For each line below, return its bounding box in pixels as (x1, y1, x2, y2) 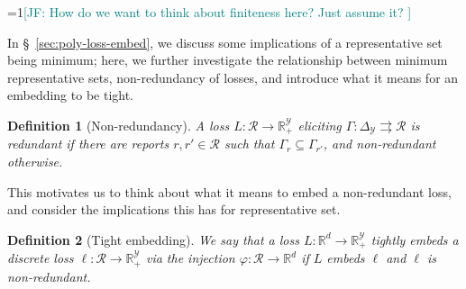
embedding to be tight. (7, 86, 134, 104)
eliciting (297, 115, 342, 134)
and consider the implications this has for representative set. (7, 200, 341, 219)
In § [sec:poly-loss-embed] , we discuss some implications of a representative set (7, 32, 443, 51)
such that (224, 134, 275, 153)
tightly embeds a (370, 230, 459, 248)
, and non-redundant (323, 134, 436, 153)
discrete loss (7, 248, 74, 267)
